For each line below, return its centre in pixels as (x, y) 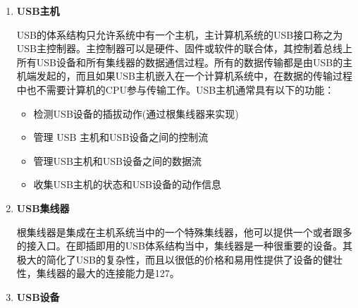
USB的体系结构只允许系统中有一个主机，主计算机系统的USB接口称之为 (180, 34)
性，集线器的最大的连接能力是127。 (98, 273)
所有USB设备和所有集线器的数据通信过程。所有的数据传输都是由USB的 (180, 62)
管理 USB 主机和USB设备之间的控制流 (121, 137)
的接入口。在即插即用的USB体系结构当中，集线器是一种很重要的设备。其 (184, 246)
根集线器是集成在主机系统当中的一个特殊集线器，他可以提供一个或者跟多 (184, 232)
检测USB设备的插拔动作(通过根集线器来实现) (136, 113)
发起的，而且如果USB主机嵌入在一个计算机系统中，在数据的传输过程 (194, 76)
